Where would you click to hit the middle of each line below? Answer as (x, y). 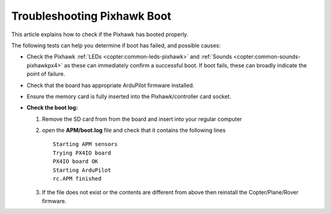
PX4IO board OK (76, 162)
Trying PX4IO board (82, 153)
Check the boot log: (52, 108)
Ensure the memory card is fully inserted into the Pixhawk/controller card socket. (129, 96)
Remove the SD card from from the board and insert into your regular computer (142, 119)
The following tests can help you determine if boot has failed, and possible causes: (116, 45)
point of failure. (46, 74)
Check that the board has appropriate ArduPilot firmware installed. (110, 85)
